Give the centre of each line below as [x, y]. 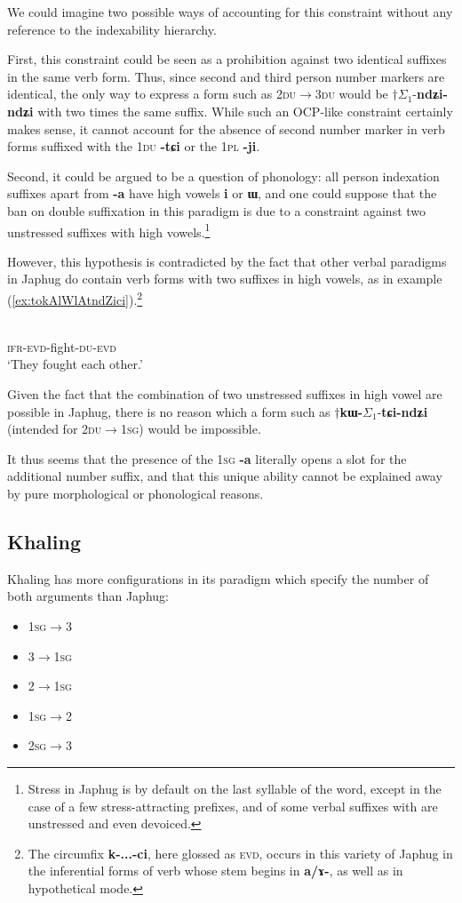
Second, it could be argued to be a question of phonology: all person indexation [223, 176]
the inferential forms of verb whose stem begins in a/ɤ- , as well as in [215, 871]
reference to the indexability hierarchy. [112, 29]
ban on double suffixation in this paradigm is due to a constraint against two [217, 210]
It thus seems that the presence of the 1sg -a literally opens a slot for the [207, 458]
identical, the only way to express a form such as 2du [152, 94]
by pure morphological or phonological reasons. [135, 493]
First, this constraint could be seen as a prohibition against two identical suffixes [227, 59]
